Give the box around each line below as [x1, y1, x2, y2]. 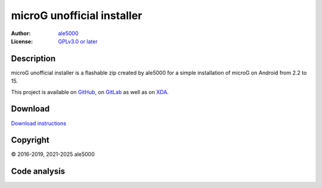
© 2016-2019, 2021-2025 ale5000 [11, 151, 95, 158]
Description [11, 54, 56, 64]
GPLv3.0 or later [58, 37, 98, 45]
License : [11, 37, 33, 45]
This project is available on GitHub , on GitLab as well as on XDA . [11, 88, 169, 95]
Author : [11, 30, 31, 37]
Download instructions [11, 120, 67, 127]
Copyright [11, 135, 50, 145]
